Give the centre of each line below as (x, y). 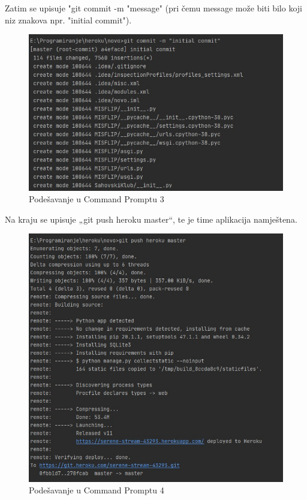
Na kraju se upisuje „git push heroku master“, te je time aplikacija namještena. (151, 219)
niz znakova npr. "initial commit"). (68, 20)
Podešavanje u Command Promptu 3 (97, 199)
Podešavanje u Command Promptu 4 (97, 490)
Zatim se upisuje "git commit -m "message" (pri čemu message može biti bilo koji (153, 8)
